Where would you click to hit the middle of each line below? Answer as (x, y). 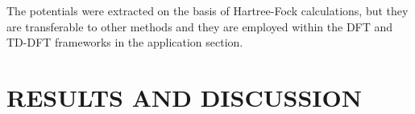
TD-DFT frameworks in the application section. (125, 42)
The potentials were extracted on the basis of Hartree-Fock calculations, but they (207, 10)
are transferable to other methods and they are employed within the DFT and (200, 26)
